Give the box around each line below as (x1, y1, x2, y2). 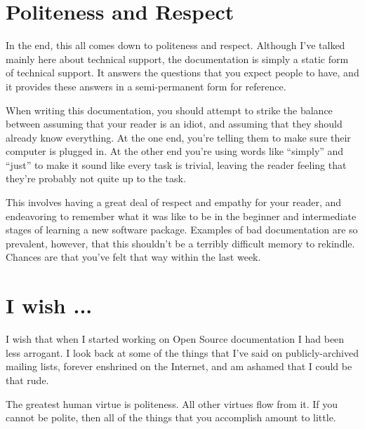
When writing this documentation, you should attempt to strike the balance (6, 102, 333, 117)
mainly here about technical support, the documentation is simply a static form (6, 51, 349, 66)
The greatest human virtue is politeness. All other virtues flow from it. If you (6, 396, 338, 411)
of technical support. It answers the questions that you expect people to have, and (6, 65, 359, 80)
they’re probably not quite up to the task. (6, 171, 186, 186)
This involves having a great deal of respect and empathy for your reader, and (6, 195, 342, 210)
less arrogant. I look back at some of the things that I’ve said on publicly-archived (6, 345, 359, 360)
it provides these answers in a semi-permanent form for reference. (6, 79, 286, 93)
